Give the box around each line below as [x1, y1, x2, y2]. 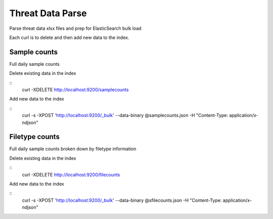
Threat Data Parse [9, 8, 87, 19]
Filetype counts [9, 133, 60, 141]
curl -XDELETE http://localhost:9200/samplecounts [22, 86, 129, 93]
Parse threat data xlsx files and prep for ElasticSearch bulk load [9, 25, 142, 31]
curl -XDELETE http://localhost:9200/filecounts [22, 171, 120, 178]
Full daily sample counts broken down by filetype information [9, 146, 136, 152]
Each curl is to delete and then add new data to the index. [9, 34, 129, 40]
